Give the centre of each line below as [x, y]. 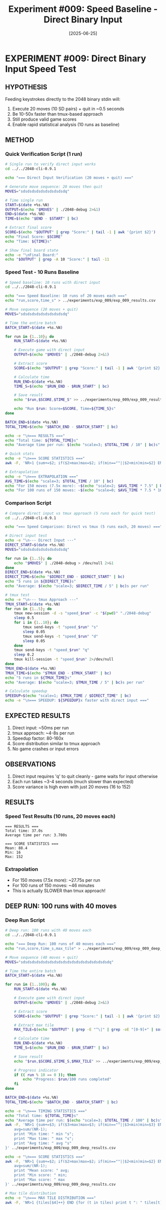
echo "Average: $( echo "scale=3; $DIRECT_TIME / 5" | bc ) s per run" [77, 586]
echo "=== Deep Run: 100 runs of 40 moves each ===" [61, 944]
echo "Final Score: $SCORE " [34, 237]
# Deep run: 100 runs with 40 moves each [48, 931]
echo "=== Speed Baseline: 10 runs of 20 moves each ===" [66, 296]
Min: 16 [13, 852]
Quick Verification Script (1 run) [44, 154]
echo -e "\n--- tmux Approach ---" [42, 599]
